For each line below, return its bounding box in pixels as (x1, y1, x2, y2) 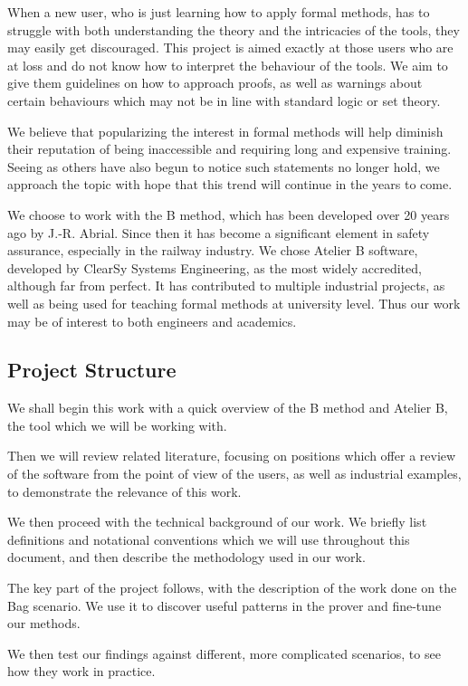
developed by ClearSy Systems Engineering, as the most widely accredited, (7, 258, 422, 277)
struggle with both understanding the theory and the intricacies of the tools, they (7, 20, 460, 39)
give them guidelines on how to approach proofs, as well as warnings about (7, 73, 423, 92)
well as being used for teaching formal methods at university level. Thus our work (7, 293, 461, 312)
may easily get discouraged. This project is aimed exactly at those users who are (7, 38, 454, 57)
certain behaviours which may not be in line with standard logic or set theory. (7, 91, 441, 110)
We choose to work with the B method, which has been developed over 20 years (7, 205, 450, 224)
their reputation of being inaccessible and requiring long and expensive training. (7, 139, 452, 158)
